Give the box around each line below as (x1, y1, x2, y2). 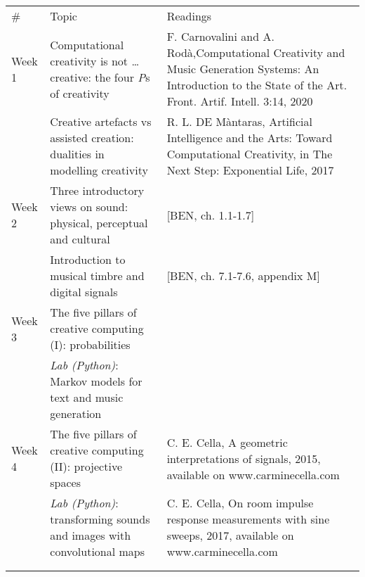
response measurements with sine (166, 511, 330, 527)
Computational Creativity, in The (166, 146, 333, 162)
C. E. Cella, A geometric (166, 433, 288, 450)
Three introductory (50, 182, 145, 198)
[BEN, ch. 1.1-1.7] (166, 206, 255, 223)
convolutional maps (50, 543, 145, 559)
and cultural (50, 231, 110, 247)
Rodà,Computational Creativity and (166, 44, 345, 61)
